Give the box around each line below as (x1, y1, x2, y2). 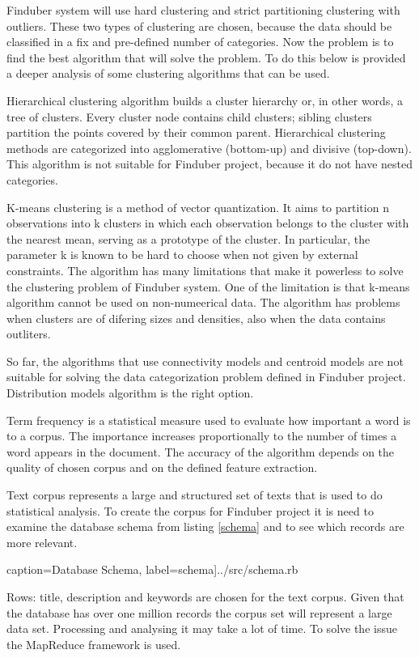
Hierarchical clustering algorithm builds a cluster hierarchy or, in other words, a (6, 91, 403, 108)
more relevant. (6, 533, 78, 550)
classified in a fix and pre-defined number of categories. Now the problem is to (6, 33, 394, 50)
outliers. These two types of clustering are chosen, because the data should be (6, 17, 392, 34)
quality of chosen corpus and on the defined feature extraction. (6, 459, 318, 476)
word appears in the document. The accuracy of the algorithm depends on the (6, 443, 395, 460)
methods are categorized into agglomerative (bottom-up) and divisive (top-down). (6, 139, 412, 156)
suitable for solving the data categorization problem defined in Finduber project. (6, 368, 406, 385)
